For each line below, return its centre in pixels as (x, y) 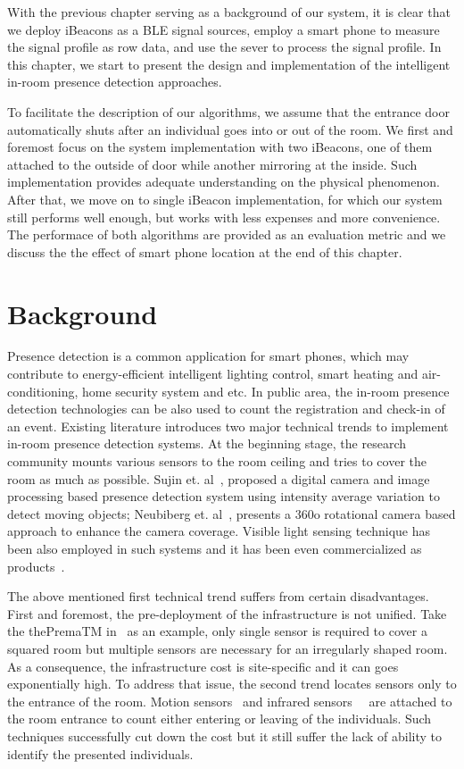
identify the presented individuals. (100, 753)
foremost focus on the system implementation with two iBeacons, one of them (220, 147)
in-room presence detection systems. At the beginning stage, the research (207, 443)
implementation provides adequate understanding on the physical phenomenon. (224, 182)
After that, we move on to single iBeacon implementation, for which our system (225, 199)
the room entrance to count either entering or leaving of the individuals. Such (220, 719)
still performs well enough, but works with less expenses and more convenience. (224, 217)
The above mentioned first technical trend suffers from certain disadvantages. (218, 596)
